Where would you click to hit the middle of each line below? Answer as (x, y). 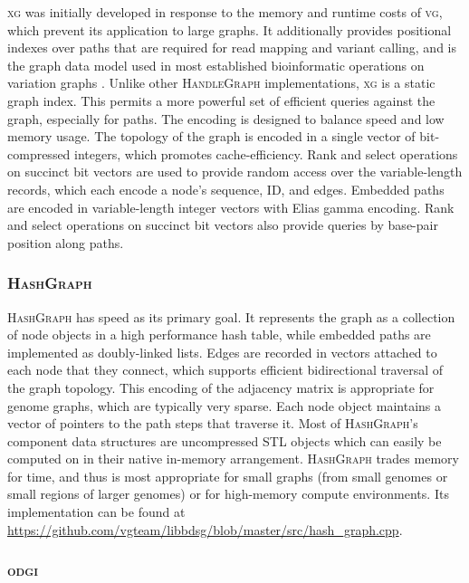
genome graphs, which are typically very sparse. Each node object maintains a (224, 405)
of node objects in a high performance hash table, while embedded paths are (219, 335)
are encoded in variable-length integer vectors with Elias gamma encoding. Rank (231, 207)
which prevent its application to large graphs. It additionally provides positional (230, 29)
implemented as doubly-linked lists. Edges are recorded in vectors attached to (222, 352)
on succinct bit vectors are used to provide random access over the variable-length (235, 172)
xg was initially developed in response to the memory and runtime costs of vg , (225, 12)
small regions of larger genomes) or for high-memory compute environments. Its (228, 494)
